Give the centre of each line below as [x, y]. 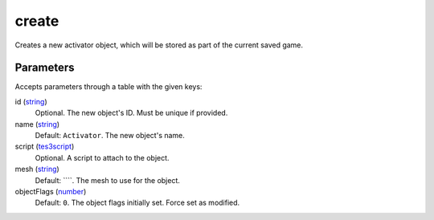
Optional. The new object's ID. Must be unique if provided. [131, 113]
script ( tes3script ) [45, 147]
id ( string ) [31, 101]
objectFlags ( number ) [51, 191]
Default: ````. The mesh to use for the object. [108, 180]
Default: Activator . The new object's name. [110, 136]
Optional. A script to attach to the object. [102, 157]
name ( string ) [37, 124]
